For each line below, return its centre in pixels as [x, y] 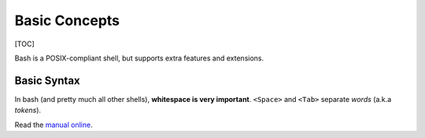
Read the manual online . [54, 125]
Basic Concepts [67, 20]
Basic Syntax [47, 80]
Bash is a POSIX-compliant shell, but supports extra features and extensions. [139, 58]
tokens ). [28, 111]
